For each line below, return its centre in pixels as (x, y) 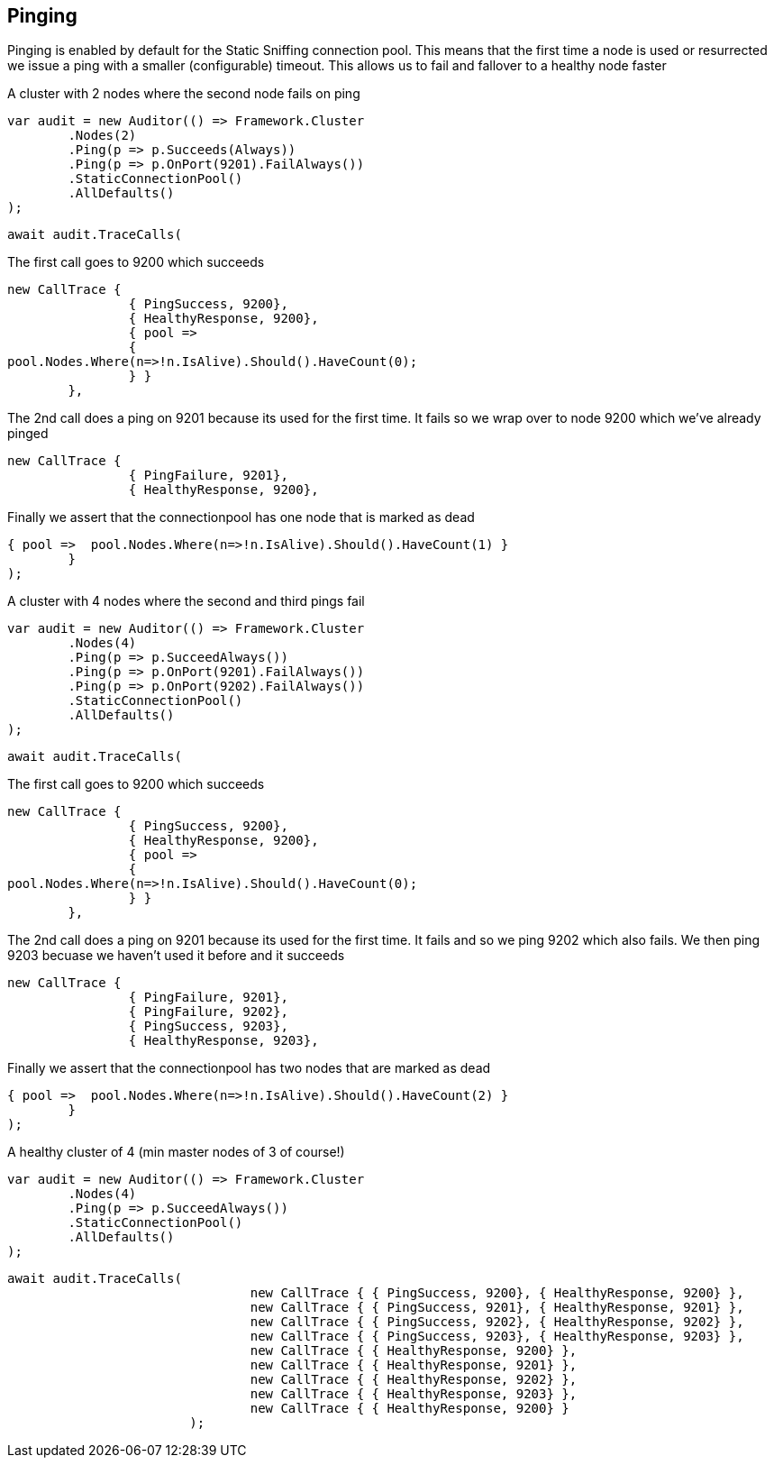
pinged (28, 434)
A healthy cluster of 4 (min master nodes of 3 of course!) (176, 1152)
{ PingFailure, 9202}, (208, 1012)
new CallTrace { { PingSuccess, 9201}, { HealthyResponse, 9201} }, (497, 1308)
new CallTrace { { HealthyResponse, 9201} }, (414, 1365)
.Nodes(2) (102, 136)
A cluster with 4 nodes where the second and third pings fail (186, 601)
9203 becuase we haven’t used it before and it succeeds (176, 956)
